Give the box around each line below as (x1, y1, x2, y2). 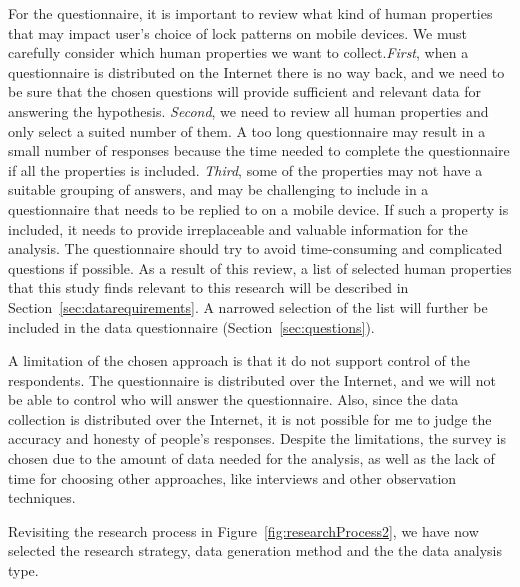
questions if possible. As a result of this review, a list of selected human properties (8, 257, 512, 278)
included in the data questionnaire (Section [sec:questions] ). (8, 316, 375, 337)
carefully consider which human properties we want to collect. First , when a (8, 42, 469, 63)
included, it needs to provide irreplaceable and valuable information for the (8, 218, 468, 239)
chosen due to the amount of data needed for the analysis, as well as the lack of (8, 448, 495, 469)
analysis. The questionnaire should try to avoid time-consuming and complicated (8, 238, 503, 259)
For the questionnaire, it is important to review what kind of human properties (8, 3, 493, 23)
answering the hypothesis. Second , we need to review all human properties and (8, 100, 489, 121)
